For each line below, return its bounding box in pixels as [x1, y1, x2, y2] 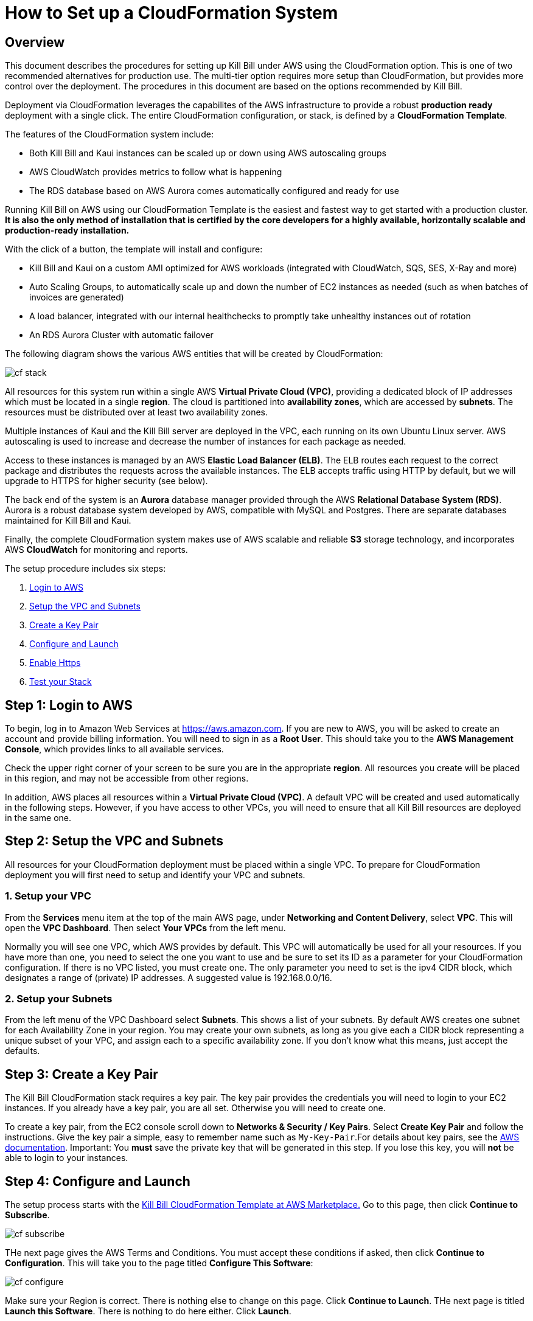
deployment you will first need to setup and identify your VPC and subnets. [5, 869, 305, 880]
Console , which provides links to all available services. [5, 744, 224, 755]
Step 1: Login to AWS [5, 697, 133, 713]
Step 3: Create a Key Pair [5, 1066, 158, 1082]
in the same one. [5, 813, 72, 823]
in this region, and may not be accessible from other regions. [5, 773, 249, 784]
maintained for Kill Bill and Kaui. [5, 515, 131, 526]
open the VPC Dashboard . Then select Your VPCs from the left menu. [5, 922, 286, 933]
